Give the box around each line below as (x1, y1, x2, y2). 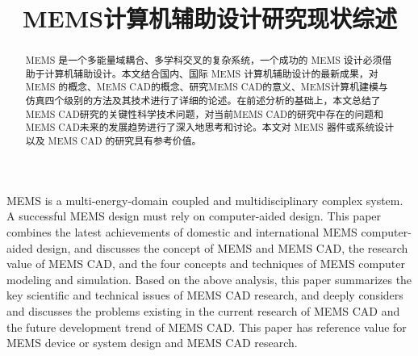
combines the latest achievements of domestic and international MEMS (6, 223, 357, 240)
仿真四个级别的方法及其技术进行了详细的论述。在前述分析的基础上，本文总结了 (25, 94, 381, 107)
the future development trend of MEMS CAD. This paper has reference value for (6, 318, 407, 335)
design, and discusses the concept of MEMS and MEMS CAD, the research (36, 239, 408, 256)
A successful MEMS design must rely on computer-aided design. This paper (6, 207, 382, 224)
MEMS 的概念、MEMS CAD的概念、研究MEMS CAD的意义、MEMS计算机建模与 (25, 80, 388, 94)
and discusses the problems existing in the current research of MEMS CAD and (6, 302, 400, 319)
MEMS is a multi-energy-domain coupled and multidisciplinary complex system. (6, 191, 403, 208)
